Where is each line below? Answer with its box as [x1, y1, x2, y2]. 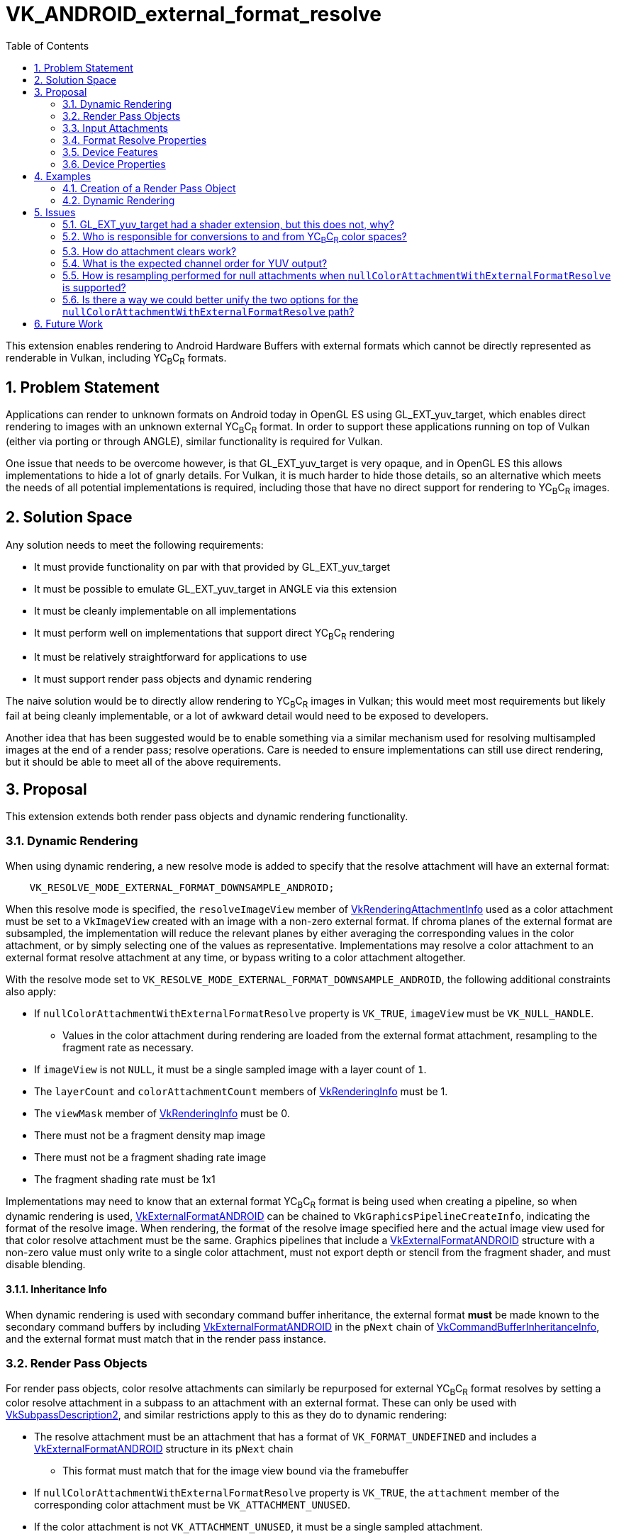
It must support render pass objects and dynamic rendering [34, 673, 312, 685]
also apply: [6, 985, 57, 997]
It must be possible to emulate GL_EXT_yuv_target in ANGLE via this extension [34, 582, 397, 595]
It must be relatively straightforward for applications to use [34, 651, 307, 664]
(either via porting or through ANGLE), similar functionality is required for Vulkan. [6, 435, 384, 447]
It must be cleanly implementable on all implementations [34, 604, 296, 617]
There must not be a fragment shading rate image [34, 1151, 267, 1163]
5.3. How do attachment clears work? [62, 245, 237, 257]
